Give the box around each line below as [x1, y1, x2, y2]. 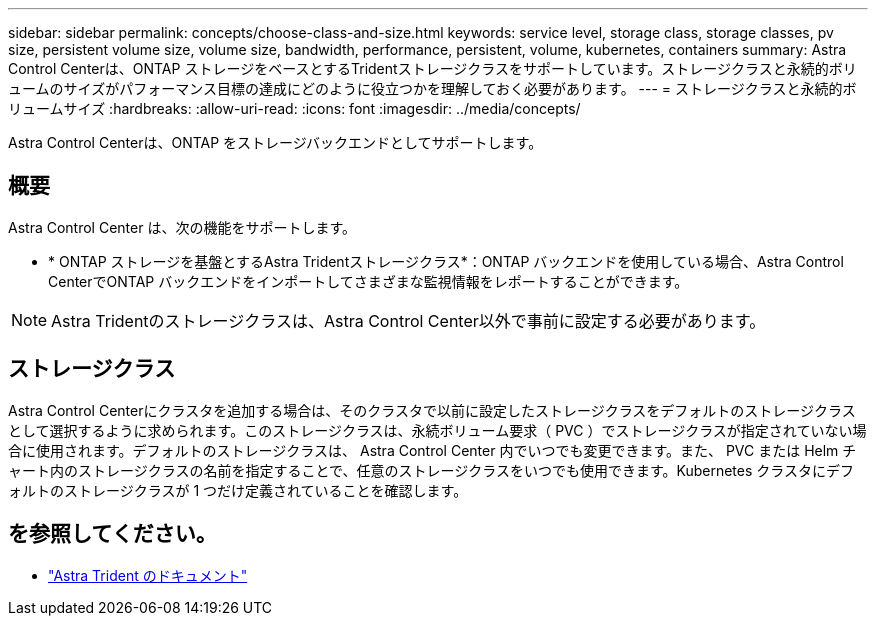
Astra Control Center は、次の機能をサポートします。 [8, 218, 357, 236]
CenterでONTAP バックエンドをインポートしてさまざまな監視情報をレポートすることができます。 [48, 272, 689, 290]
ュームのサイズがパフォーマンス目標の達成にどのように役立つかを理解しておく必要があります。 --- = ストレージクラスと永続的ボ [8, 80, 857, 97]
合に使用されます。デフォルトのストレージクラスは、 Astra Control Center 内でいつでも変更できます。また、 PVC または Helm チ [8, 441, 857, 459]
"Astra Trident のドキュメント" [48, 566, 248, 584]
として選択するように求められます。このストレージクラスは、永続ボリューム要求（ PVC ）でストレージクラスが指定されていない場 [8, 421, 867, 439]
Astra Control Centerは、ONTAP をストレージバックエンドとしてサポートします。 [8, 134, 543, 151]
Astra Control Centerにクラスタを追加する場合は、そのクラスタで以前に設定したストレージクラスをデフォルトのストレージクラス [8, 401, 856, 419]
